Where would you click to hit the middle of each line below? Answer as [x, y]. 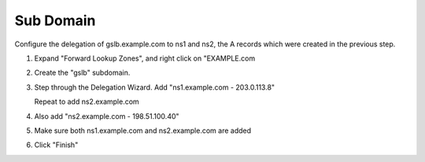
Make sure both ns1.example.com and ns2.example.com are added [143, 131]
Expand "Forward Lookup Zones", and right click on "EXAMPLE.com [145, 58]
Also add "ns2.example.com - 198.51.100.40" [107, 116]
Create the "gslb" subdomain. [82, 73]
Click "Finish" [56, 145]
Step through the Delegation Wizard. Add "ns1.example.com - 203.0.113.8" [155, 87]
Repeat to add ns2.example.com [87, 101]
